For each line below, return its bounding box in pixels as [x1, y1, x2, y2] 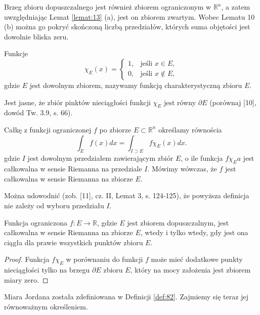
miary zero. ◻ [4, 274, 49, 285]
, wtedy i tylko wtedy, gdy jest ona [140, 227, 248, 238]
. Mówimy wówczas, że [147, 163, 217, 174]
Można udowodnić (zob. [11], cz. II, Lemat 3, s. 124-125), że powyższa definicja [4, 190, 249, 201]
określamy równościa [158, 124, 222, 134]
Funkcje [4, 48, 28, 59]
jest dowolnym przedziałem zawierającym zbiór [27, 153, 174, 163]
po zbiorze [99, 124, 132, 134]
